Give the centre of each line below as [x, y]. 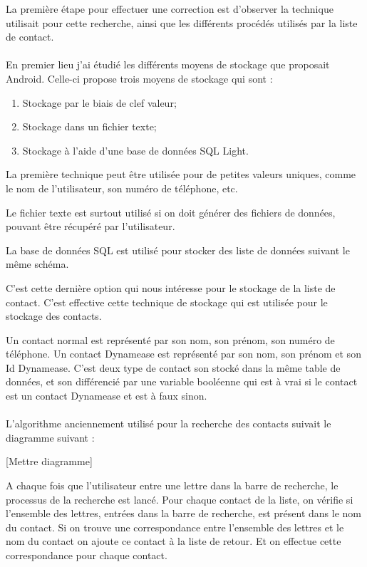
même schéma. [37, 264]
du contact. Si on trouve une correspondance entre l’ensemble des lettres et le [175, 527]
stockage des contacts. [54, 316]
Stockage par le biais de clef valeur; [99, 102]
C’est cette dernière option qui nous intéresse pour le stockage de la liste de [171, 287]
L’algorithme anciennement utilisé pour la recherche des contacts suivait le [169, 423]
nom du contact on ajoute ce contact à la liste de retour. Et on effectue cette [174, 541]
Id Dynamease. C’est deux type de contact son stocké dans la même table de [173, 367]
